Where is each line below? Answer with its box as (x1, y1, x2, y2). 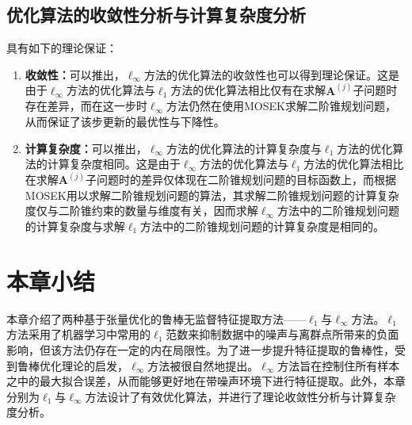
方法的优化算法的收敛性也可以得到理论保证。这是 (143, 66, 399, 82)
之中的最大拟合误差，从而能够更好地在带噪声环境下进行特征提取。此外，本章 (6, 373, 406, 389)
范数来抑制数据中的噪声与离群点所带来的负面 (166, 326, 399, 343)
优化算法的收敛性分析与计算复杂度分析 (6, 2, 306, 27)
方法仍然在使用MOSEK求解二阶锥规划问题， (166, 98, 396, 114)
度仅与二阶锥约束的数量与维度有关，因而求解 (25, 202, 258, 219)
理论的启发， (61, 357, 128, 373)
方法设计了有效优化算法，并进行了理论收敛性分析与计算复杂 (85, 388, 396, 404)
